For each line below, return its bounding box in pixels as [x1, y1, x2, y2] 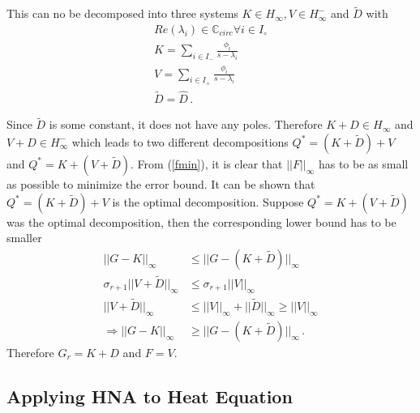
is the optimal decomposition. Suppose [112, 193, 304, 210]
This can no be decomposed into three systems [6, 5, 238, 22]
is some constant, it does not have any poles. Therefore [49, 116, 323, 133]
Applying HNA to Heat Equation [6, 383, 293, 408]
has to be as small [318, 155, 409, 172]
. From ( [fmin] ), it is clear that [131, 155, 283, 172]
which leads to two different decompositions [71, 133, 289, 150]
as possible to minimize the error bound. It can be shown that [6, 175, 315, 192]
